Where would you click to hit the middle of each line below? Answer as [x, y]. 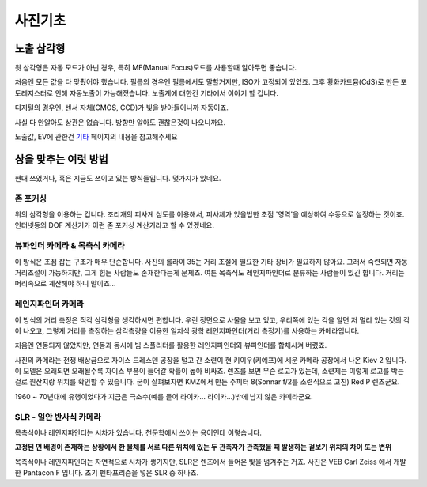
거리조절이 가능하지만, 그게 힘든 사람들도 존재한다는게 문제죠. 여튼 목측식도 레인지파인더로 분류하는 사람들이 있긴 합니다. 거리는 [210, 272]
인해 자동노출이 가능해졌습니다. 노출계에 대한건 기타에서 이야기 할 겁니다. [166, 93]
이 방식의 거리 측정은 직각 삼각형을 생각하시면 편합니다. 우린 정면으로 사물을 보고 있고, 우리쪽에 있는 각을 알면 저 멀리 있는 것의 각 [212, 319]
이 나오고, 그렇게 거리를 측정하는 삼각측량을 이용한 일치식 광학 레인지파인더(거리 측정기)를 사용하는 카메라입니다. [187, 330]
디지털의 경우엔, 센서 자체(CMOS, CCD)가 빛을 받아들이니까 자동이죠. [122, 108]
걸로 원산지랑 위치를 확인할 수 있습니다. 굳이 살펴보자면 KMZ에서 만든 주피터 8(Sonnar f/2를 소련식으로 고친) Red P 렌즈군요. [207, 382]
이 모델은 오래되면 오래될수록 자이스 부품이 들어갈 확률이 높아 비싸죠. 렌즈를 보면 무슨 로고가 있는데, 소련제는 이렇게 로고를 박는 [210, 371]
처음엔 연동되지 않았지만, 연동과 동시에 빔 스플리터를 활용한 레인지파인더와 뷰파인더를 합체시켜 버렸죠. [171, 345]
